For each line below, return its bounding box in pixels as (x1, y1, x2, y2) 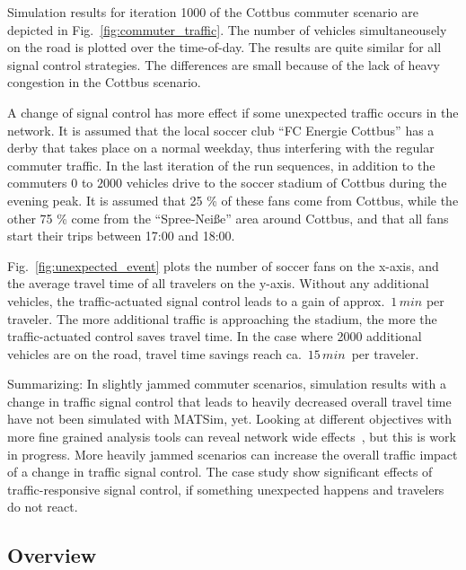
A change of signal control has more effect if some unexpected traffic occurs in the (7, 102, 459, 121)
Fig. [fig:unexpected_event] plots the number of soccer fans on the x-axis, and (7, 256, 439, 275)
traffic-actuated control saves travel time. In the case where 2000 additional (7, 327, 422, 346)
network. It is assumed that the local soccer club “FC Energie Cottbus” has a (7, 120, 435, 139)
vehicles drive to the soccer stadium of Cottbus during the (126, 173, 447, 192)
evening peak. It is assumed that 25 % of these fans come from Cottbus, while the (7, 190, 459, 209)
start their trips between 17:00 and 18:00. (7, 226, 235, 245)
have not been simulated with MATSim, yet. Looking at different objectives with (7, 409, 453, 428)
